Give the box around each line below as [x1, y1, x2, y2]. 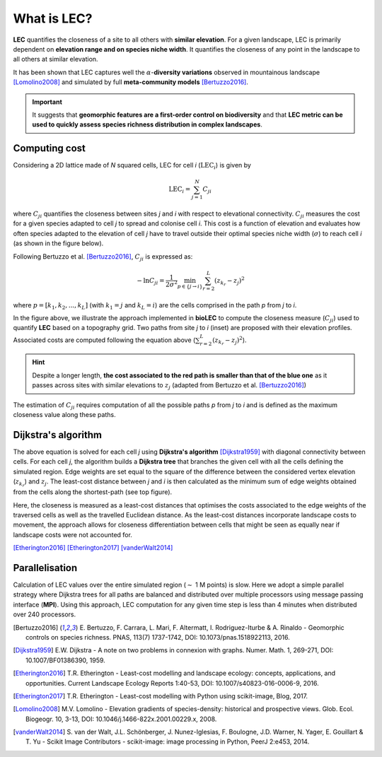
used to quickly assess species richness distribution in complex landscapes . [32, 120, 263, 129]
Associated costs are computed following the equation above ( [13, 336, 196, 344]
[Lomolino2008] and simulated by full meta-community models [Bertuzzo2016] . [13, 78, 249, 86]
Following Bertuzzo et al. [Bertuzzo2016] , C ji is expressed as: [13, 252, 193, 262]
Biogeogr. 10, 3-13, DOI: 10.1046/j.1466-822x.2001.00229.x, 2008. [25, 715, 217, 723]
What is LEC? [13, 11, 93, 26]
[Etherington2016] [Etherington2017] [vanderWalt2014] [13, 544, 173, 552]
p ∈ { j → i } [177, 283, 203, 290]
